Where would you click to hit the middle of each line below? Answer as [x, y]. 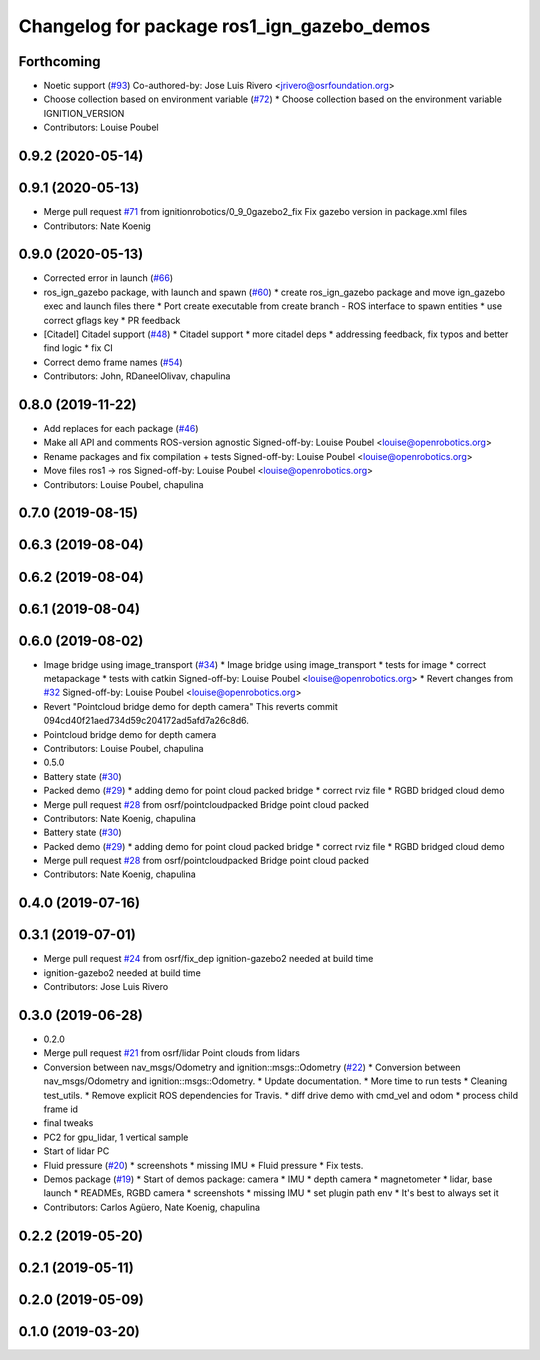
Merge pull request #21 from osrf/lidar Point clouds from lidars [171, 1053]
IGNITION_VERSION [84, 113]
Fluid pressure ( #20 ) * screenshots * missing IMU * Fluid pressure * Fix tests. [203, 1165]
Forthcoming [59, 61]
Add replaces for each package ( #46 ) [121, 429]
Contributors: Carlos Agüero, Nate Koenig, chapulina [151, 1207]
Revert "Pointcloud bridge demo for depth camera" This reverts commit [191, 706]
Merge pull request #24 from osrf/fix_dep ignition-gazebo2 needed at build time [208, 959]
